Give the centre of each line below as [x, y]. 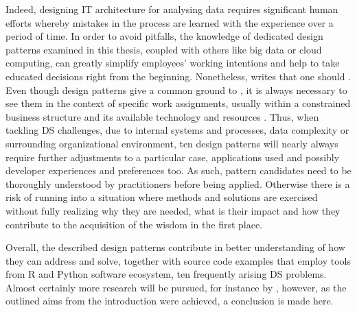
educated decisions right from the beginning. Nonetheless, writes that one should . [178, 76]
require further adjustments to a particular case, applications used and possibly [173, 157]
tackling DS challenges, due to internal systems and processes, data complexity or [177, 130]
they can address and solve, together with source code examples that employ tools [178, 260]
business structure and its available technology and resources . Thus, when [162, 116]
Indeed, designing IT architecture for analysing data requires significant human [172, 9]
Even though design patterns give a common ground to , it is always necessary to [176, 89]
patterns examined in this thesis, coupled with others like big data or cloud [164, 49]
